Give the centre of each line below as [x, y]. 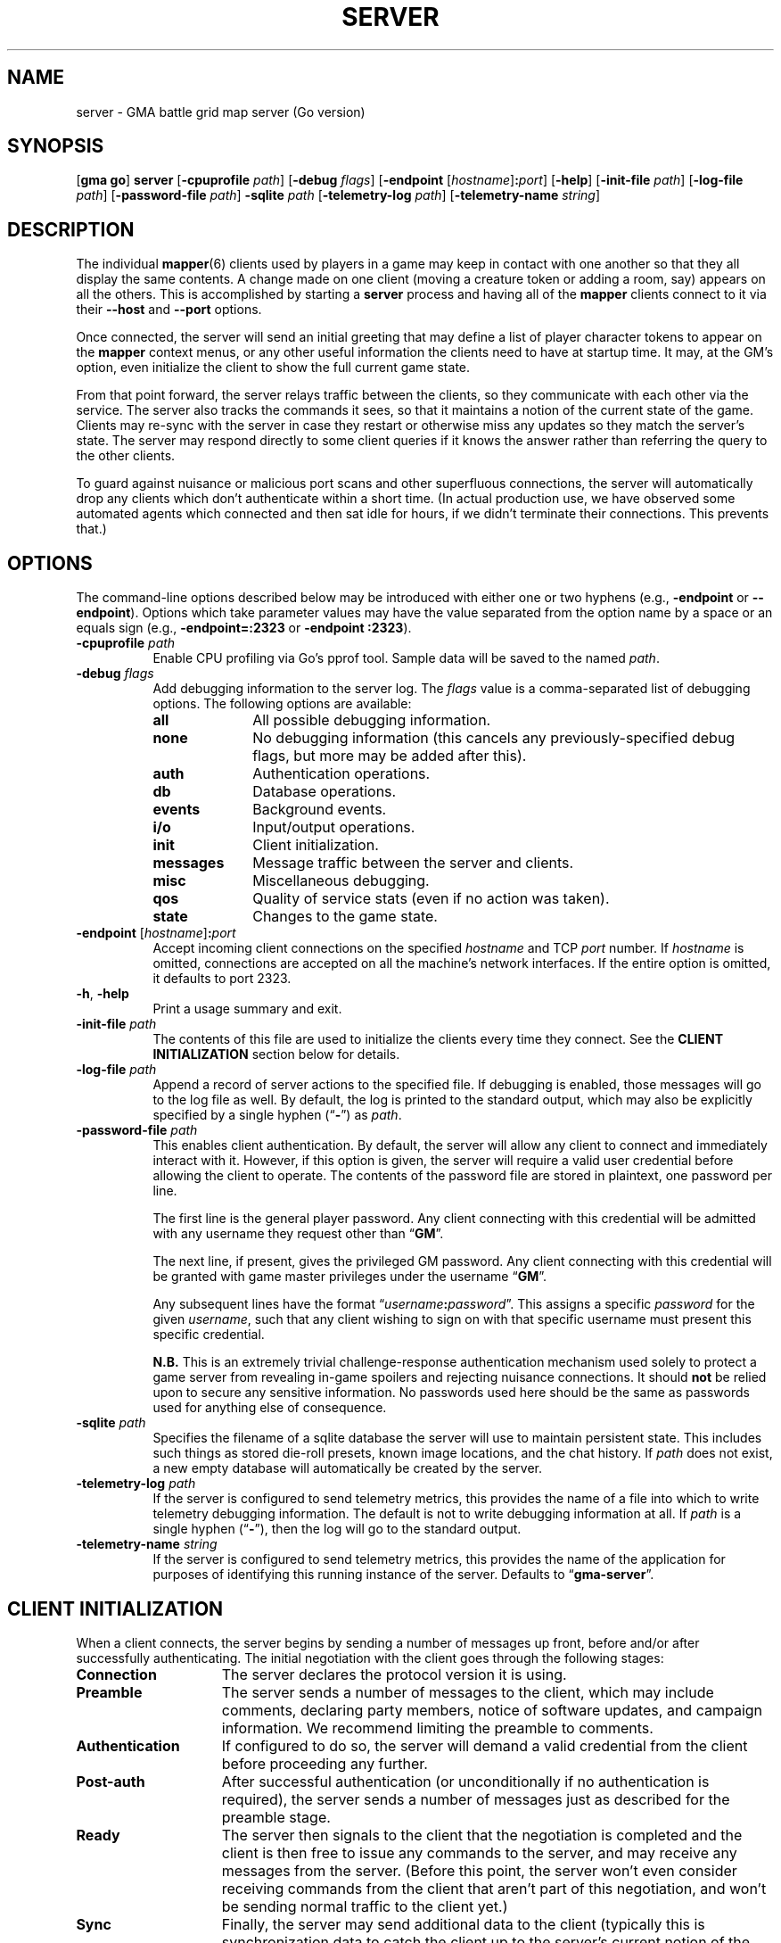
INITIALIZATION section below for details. [276, 1054]
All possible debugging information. [372, 720]
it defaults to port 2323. [222, 979]
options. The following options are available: [282, 704]
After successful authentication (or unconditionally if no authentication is [465, 1781]
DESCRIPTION [71, 229]
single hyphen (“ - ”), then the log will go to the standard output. [337, 1529]
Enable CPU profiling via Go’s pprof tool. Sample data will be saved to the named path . [406, 658]
